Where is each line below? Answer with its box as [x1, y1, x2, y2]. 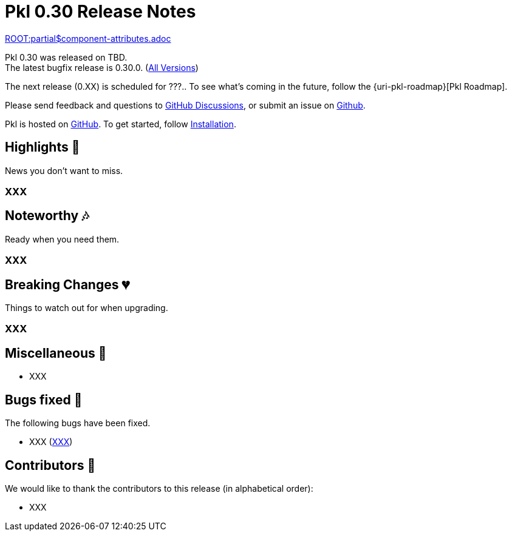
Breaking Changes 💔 [5, 276, 130, 292]
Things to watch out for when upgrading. [5, 303, 168, 313]
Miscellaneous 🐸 [5, 345, 107, 361]
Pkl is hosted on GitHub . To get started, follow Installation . [5, 118, 236, 129]
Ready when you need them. [5, 233, 120, 244]
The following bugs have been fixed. [5, 418, 151, 429]
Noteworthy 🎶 [5, 208, 89, 224]
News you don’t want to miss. [5, 165, 123, 176]
